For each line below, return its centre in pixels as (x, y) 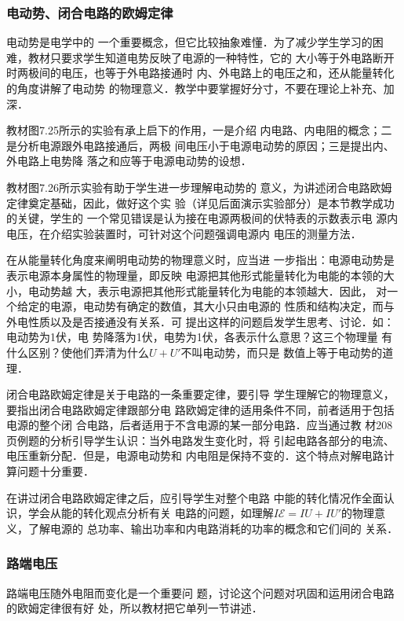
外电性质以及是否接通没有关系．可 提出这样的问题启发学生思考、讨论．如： (200, 321)
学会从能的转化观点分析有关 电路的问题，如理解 (151, 513)
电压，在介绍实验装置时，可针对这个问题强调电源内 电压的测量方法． (184, 233)
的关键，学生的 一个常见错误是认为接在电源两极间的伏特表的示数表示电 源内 (202, 218)
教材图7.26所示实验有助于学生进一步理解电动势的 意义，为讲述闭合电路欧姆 (199, 187)
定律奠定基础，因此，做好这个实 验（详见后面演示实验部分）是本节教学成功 (200, 202)
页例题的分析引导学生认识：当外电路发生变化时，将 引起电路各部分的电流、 (200, 440)
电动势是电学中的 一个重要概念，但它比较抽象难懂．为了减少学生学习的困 (195, 42)
